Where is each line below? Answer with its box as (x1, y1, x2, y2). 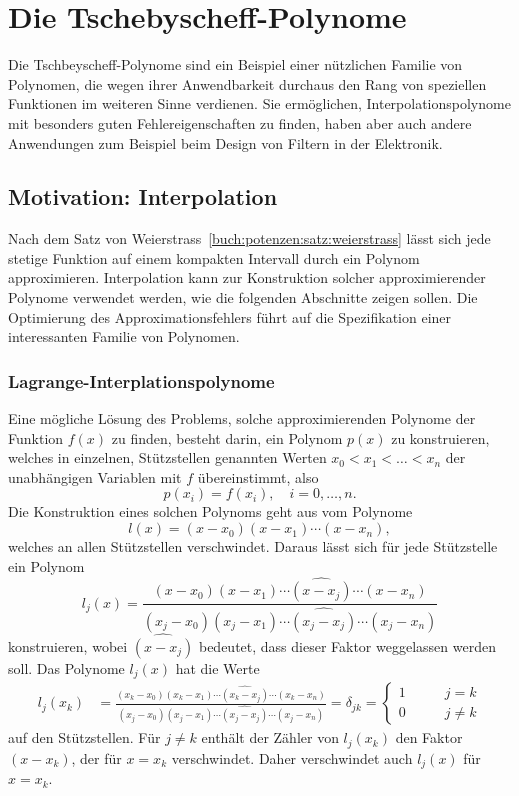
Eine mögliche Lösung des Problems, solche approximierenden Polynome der (8, 408, 476, 429)
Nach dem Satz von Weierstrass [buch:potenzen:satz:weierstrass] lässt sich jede (8, 228, 491, 249)
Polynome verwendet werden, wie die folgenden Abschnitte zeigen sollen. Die (8, 287, 478, 308)
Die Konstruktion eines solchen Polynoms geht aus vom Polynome (8, 501, 413, 522)
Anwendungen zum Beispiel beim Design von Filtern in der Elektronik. (8, 132, 443, 153)
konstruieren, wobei (8, 635, 128, 656)
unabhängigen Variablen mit (8, 466, 182, 487)
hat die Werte (175, 657, 260, 678)
